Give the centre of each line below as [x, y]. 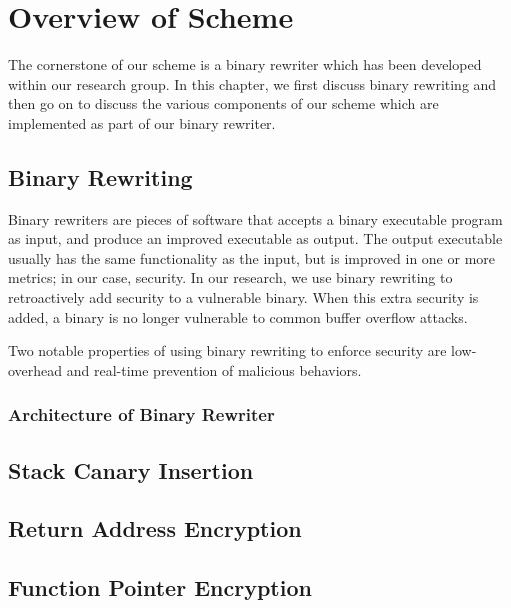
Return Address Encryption [155, 528]
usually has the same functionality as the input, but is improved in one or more [252, 257]
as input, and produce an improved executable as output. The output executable [255, 238]
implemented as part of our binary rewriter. [142, 122]
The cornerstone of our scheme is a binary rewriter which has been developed [245, 64]
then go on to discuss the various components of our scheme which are [223, 103]
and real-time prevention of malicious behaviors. [214, 369]
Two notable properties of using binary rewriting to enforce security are [227, 350]
